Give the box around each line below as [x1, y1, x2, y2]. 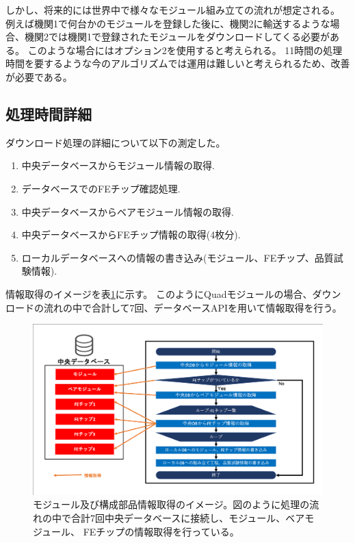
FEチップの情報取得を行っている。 [83, 524, 239, 538]
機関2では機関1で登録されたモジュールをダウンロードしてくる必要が [24, 29, 330, 44]
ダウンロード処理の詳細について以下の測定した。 [5, 135, 226, 149]
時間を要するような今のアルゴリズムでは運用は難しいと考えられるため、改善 [5, 56, 350, 71]
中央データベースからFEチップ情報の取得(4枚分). [21, 227, 241, 242]
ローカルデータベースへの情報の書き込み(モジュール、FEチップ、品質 [21, 250, 334, 264]
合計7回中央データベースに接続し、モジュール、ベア [70, 510, 305, 525]
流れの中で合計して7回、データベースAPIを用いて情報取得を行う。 [43, 300, 342, 314]
